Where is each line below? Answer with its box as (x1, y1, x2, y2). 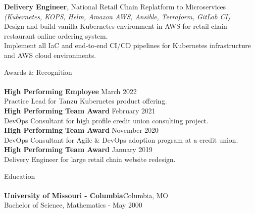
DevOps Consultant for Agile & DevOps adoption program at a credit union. (4, 134, 238, 145)
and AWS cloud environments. (4, 50, 96, 60)
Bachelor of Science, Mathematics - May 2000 (4, 200, 143, 210)
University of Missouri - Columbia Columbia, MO (4, 190, 168, 200)
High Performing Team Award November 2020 (4, 125, 158, 135)
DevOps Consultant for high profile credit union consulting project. (4, 115, 208, 125)
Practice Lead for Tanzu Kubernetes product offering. (4, 96, 167, 106)
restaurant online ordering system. (4, 30, 108, 41)
